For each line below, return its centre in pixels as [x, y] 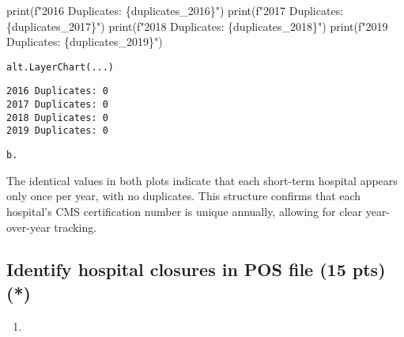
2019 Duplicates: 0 [57, 131]
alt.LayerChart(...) [60, 67]
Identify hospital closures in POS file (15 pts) [196, 269]
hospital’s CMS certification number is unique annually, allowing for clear [185, 211]
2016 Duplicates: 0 [57, 91]
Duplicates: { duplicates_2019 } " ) [85, 42]
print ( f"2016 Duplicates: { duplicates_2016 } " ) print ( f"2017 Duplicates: [175, 10]
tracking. [76, 227]
